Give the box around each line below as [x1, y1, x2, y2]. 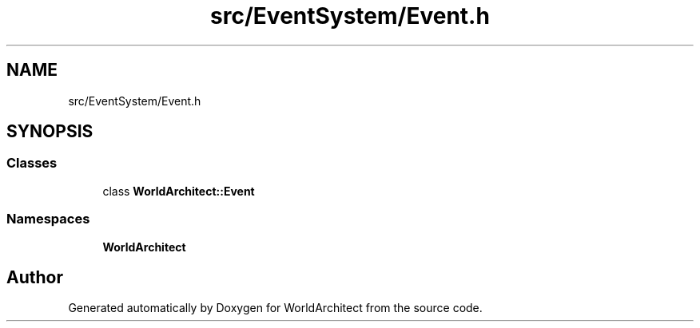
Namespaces [6, 211, 90, 227]
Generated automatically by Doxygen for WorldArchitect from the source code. [68, 301, 483, 315]
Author [6, 267, 63, 287]
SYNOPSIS [6, 121, 93, 142]
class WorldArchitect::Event [102, 184, 255, 198]
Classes [6, 155, 58, 172]
